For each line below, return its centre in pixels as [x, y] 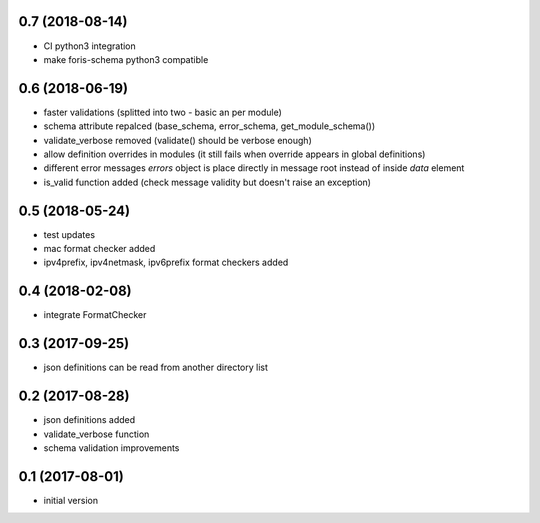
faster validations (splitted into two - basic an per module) [162, 112]
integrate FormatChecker [95, 315]
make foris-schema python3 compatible [126, 59]
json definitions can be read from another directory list [156, 367]
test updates [69, 234]
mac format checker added [99, 249]
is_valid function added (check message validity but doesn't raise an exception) [207, 182]
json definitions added [89, 420]
